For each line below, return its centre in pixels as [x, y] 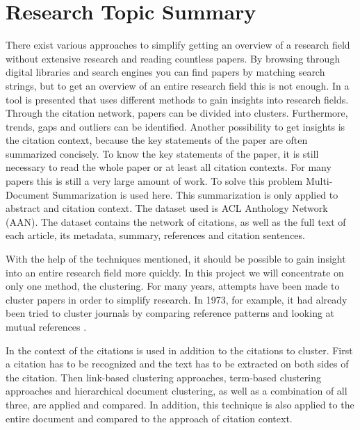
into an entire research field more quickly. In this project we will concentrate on [175, 272]
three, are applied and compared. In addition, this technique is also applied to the [180, 404]
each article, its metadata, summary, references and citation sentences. [155, 235]
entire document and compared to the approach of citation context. [149, 418]
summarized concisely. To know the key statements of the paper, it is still [162, 153]
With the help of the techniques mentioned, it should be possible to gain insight [176, 259]
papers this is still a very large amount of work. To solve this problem [154, 181]
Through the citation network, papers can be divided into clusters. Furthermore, [177, 113]
